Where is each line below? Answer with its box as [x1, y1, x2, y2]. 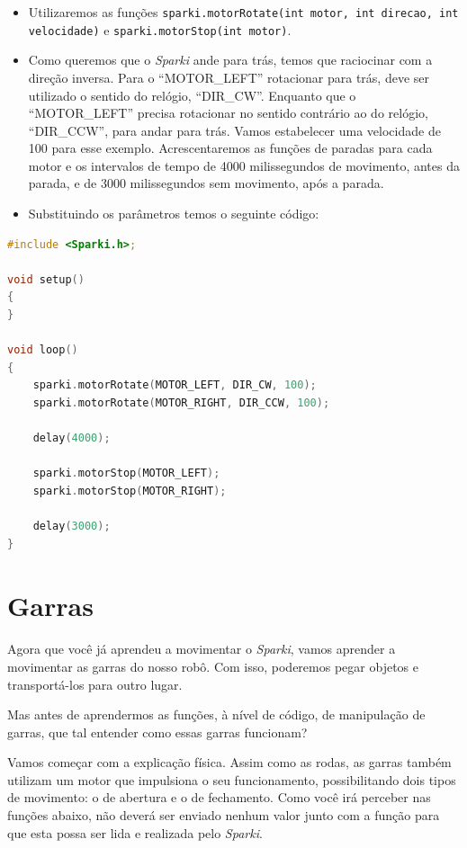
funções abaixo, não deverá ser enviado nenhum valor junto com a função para [7, 806, 440, 825]
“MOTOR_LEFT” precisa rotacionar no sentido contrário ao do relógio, [28, 103, 428, 122]
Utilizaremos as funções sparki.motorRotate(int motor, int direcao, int [28, 3, 459, 21]
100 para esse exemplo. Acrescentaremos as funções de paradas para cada [28, 138, 433, 157]
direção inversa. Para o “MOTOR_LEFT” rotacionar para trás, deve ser [28, 67, 430, 86]
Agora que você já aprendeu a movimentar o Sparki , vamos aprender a [7, 639, 396, 658]
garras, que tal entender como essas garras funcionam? [7, 722, 308, 741]
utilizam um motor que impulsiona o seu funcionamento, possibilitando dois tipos [7, 770, 456, 789]
